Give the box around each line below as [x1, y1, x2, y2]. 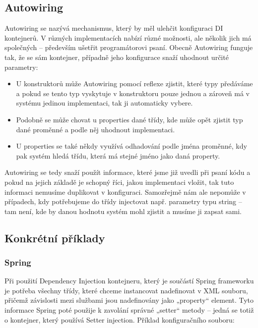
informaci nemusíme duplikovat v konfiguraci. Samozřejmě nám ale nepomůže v [4, 186, 246, 197]
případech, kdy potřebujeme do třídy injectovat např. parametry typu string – [4, 196, 242, 207]
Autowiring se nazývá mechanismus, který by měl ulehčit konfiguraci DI [4, 23, 223, 33]
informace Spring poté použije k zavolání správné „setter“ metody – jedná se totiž [4, 305, 254, 315]
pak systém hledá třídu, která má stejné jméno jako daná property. [16, 150, 220, 161]
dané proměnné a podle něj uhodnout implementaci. [16, 124, 175, 134]
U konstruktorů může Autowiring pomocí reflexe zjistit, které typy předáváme [16, 78, 253, 89]
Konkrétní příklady [4, 230, 105, 245]
